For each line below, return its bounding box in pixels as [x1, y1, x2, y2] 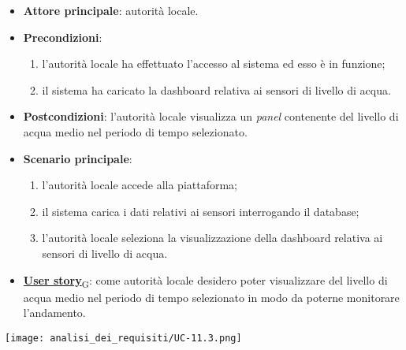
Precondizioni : [23, 28, 102, 45]
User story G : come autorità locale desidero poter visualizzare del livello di [23, 271, 388, 290]
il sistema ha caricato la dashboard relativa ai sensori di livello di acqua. [42, 81, 391, 98]
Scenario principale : [23, 150, 132, 166]
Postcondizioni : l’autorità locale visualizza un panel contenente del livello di [23, 108, 399, 125]
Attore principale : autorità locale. [23, 2, 199, 18]
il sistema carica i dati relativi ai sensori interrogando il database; [42, 203, 359, 219]
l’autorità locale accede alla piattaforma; [42, 177, 238, 193]
